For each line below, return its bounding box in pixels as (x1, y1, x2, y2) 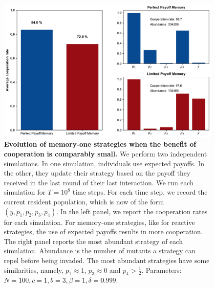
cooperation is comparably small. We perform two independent (4, 149, 207, 159)
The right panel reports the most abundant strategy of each (4, 236, 183, 246)
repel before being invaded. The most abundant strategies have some (4, 255, 210, 265)
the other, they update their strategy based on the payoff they (4, 168, 191, 178)
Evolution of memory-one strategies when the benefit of (4, 139, 196, 149)
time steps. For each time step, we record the (72, 187, 208, 197)
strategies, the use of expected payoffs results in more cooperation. (4, 226, 203, 237)
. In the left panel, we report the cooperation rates (56, 206, 208, 216)
